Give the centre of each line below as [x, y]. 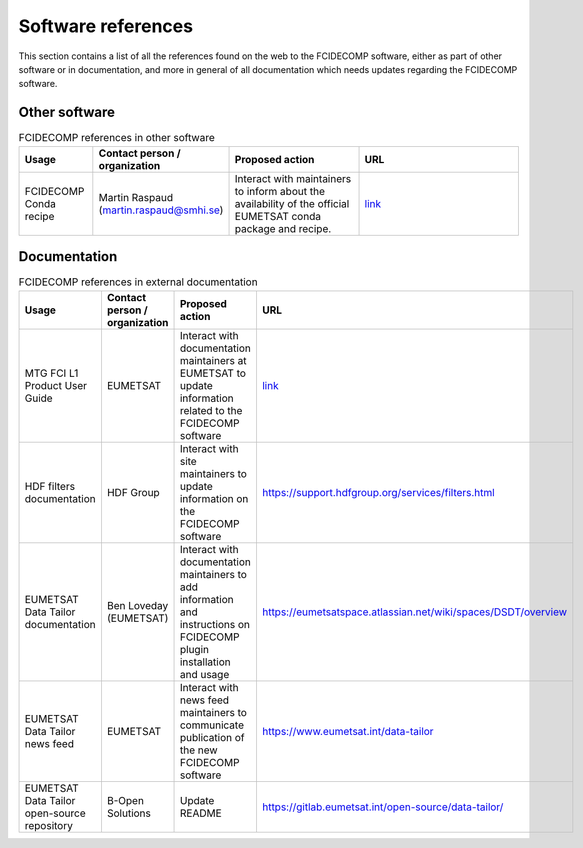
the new [199, 750]
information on [214, 498]
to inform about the [279, 191]
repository [49, 825]
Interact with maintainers [293, 178]
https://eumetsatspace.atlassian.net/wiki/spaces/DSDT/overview [414, 612]
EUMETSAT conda [278, 216]
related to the [211, 410]
